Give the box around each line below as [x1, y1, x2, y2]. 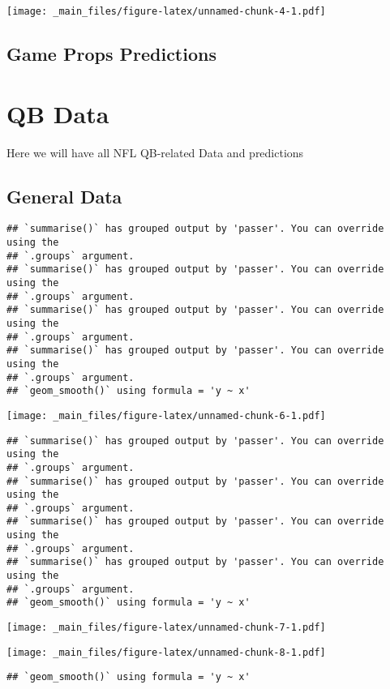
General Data [6, 183, 122, 208]
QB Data [6, 96, 109, 130]
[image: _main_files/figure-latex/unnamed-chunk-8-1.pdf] [6, 646, 326, 658]
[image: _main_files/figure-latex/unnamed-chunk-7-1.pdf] [6, 622, 326, 634]
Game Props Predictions [6, 41, 216, 66]
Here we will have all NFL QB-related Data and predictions [6, 143, 304, 160]
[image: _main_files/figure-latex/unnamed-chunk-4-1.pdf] [6, 6, 326, 17]
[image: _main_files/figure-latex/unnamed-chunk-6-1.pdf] [6, 409, 326, 422]
